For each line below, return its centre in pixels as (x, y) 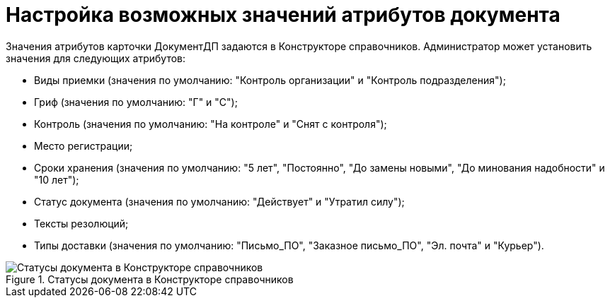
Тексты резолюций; (81, 223)
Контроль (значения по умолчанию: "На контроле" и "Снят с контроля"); (211, 124)
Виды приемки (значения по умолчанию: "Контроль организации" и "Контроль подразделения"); (270, 80)
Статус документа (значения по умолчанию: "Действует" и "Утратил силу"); (219, 201)
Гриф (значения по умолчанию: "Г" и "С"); (136, 102)
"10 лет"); (57, 179)
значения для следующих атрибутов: (96, 58)
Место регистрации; (84, 145)
